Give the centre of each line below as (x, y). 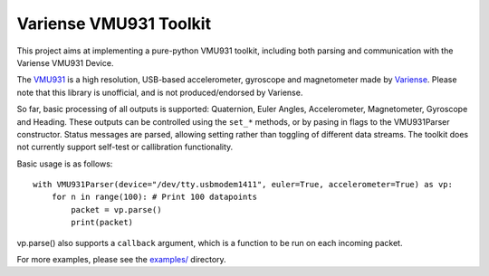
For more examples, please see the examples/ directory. (121, 260)
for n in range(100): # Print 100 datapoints (154, 197)
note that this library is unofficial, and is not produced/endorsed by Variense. (160, 92)
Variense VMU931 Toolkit (114, 24)
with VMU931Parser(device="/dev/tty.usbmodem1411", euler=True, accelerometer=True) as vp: (243, 185)
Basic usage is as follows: (65, 164)
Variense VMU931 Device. (65, 62)
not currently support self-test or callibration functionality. (125, 147)
